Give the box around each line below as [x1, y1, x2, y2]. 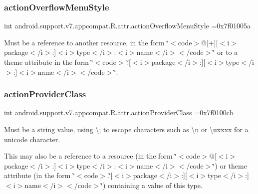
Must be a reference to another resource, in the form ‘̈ [4, 37, 169, 47]
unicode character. [4, 134, 60, 144]
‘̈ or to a [213, 47, 238, 57]
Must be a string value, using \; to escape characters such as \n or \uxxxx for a [4, 124, 249, 134]
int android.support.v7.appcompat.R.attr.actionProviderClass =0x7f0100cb [4, 107, 234, 118]
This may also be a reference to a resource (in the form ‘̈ [4, 151, 177, 161]
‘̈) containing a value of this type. [101, 180, 203, 190]
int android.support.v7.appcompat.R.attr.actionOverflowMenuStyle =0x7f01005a [4, 20, 251, 31]
